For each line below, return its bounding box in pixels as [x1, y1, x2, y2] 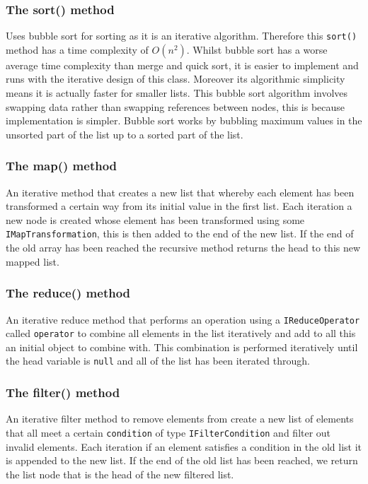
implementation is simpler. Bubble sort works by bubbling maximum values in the [6, 113, 362, 128]
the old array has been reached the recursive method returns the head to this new [6, 240, 361, 255]
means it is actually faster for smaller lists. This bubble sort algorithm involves [6, 85, 348, 100]
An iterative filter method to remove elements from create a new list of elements [6, 411, 354, 426]
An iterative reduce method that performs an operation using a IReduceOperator [6, 312, 360, 326]
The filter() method [6, 383, 120, 401]
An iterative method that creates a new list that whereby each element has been [6, 184, 355, 199]
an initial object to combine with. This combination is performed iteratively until [6, 339, 358, 354]
